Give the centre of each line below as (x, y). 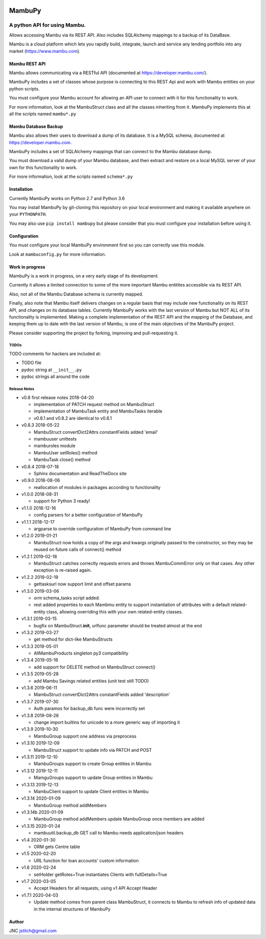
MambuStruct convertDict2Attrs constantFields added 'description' (102, 694)
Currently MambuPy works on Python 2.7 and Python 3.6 (67, 198)
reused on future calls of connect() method (78, 550)
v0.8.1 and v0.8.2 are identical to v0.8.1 (73, 418)
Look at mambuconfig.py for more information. (57, 254)
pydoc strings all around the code (55, 377)
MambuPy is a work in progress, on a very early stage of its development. (84, 276)
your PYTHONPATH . (28, 214)
